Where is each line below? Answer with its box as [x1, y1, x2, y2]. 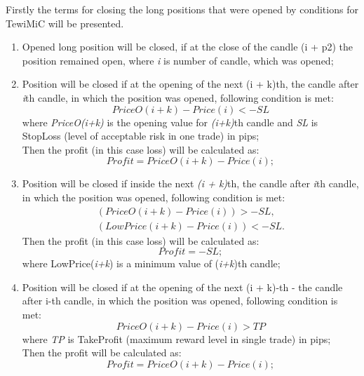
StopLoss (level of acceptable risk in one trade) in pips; [22, 128, 259, 143]
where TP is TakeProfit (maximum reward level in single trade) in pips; [22, 331, 331, 346]
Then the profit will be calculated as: [22, 345, 182, 360]
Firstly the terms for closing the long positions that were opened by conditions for [6, 2, 358, 16]
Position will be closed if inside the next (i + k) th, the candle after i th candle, [22, 176, 359, 191]
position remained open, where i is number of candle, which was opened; [22, 53, 334, 67]
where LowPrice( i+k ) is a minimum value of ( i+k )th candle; [22, 256, 281, 271]
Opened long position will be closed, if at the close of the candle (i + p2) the [22, 39, 353, 54]
